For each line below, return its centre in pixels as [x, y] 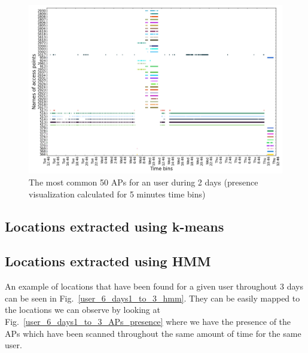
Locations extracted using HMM [108, 261]
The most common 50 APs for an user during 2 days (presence [144, 182]
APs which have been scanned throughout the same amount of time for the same [153, 333]
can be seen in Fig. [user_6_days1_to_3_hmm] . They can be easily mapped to [153, 298]
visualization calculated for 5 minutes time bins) [117, 194]
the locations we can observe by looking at [83, 310]
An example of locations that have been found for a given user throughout [141, 286]
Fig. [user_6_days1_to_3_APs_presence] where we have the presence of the [148, 321]
